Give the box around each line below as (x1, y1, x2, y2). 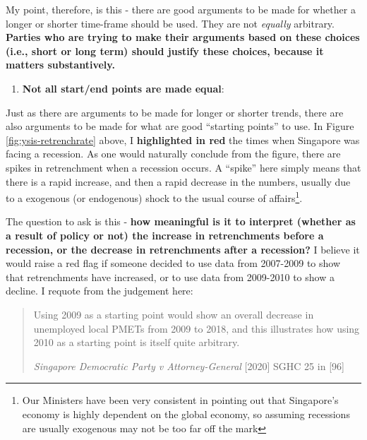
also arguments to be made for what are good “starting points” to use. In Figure (6, 119, 354, 133)
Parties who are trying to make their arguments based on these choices (6, 30, 360, 44)
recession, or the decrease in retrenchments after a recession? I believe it (6, 242, 360, 256)
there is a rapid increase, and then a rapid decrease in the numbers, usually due (6, 174, 351, 189)
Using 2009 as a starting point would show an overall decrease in (33, 307, 314, 321)
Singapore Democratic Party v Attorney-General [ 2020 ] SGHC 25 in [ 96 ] (33, 358, 344, 373)
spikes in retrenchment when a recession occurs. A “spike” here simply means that (6, 160, 361, 174)
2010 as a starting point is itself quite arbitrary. (33, 335, 240, 350)
